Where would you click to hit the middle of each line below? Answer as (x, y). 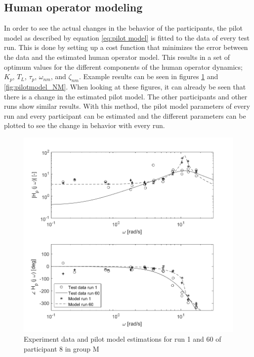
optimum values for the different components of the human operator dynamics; (123, 67)
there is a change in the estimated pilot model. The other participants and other (126, 96)
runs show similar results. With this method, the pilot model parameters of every (127, 106)
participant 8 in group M (62, 348)
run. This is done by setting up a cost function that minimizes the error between (126, 47)
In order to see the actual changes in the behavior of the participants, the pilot (123, 28)
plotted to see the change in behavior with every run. (85, 125)
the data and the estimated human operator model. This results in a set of (117, 57)
